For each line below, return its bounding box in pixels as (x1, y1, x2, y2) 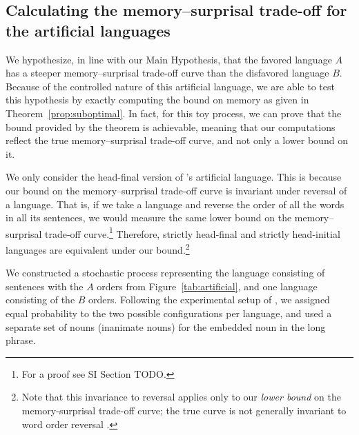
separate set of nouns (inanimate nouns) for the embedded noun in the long (6, 319, 326, 334)
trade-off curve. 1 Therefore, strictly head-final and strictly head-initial (45, 224, 340, 241)
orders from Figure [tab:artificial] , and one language (97, 279, 318, 293)
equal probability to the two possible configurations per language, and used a (6, 306, 332, 320)
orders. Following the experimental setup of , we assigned (88, 292, 330, 307)
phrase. (6, 333, 36, 347)
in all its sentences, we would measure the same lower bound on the (6, 210, 292, 225)
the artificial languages (6, 19, 171, 41)
